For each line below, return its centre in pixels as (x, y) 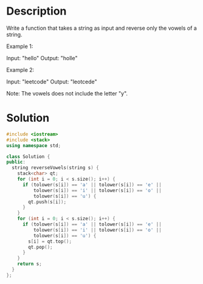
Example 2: (20, 70)
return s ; (30, 264)
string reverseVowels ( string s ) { (55, 168)
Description (36, 11)
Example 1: (20, 46)
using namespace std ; (34, 145)
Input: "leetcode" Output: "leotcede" (52, 81)
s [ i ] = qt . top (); (50, 241)
